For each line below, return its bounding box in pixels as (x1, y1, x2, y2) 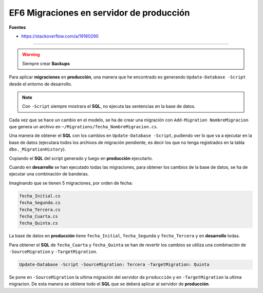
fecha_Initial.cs (19, 193, 61, 198)
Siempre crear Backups (22, 60, 70, 66)
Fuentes (9, 24, 26, 30)
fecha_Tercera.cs (19, 207, 61, 212)
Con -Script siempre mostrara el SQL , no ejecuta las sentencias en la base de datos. (22, 103, 196, 109)
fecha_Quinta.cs (19, 220, 58, 226)
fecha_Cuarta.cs (19, 214, 58, 219)
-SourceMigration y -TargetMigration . (9, 249, 97, 254)
